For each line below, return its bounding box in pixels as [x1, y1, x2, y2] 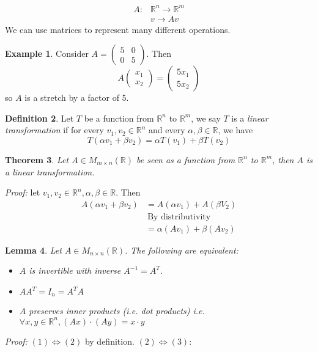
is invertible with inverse [29, 264, 121, 277]
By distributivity [147, 212, 211, 221]
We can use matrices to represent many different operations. [5, 23, 231, 35]
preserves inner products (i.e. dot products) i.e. [29, 304, 205, 317]
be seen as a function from [136, 153, 235, 166]
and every [149, 123, 185, 136]
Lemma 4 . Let [5, 243, 62, 256]
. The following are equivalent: [124, 243, 239, 256]
